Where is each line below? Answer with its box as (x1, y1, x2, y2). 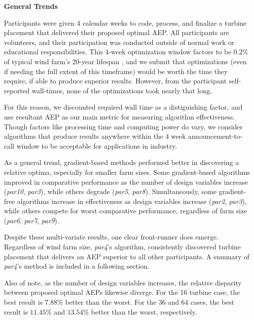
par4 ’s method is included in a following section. (4, 261, 149, 271)
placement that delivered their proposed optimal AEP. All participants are (4, 27, 229, 38)
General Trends (4, 1, 58, 11)
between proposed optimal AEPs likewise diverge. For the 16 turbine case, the (4, 287, 240, 297)
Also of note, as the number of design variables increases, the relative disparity (4, 277, 242, 287)
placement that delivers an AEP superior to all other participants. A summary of (4, 251, 250, 261)
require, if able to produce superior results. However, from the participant (4, 76, 227, 86)
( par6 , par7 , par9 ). (4, 215, 59, 225)
